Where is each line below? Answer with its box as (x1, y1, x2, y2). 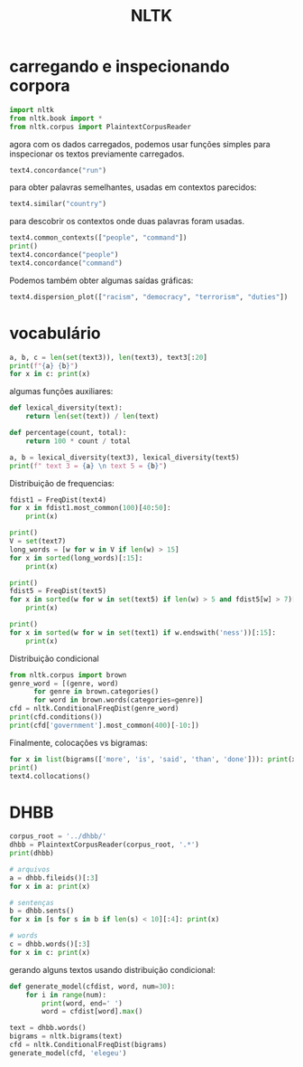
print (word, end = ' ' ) (41, 998, 124, 1008)
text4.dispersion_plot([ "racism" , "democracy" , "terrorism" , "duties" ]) (9, 292, 289, 301)
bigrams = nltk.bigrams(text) (9, 1032, 124, 1041)
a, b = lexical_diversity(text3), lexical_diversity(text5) (9, 453, 241, 462)
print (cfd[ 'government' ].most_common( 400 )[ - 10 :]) (9, 721, 200, 730)
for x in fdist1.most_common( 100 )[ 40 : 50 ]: (9, 504, 171, 513)
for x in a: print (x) (9, 882, 91, 891)
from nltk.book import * (9, 114, 103, 123)
